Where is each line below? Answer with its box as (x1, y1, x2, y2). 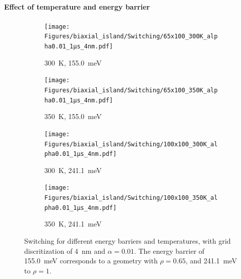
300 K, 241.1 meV (44, 164, 102, 175)
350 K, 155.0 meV (44, 111, 102, 122)
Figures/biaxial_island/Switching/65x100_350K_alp (44, 87, 218, 94)
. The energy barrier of (134, 245, 205, 256)
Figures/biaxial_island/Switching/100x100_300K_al (44, 140, 218, 148)
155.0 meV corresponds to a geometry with (24, 255, 158, 266)
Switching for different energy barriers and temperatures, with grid (24, 236, 231, 246)
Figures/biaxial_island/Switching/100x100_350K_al (44, 194, 218, 202)
